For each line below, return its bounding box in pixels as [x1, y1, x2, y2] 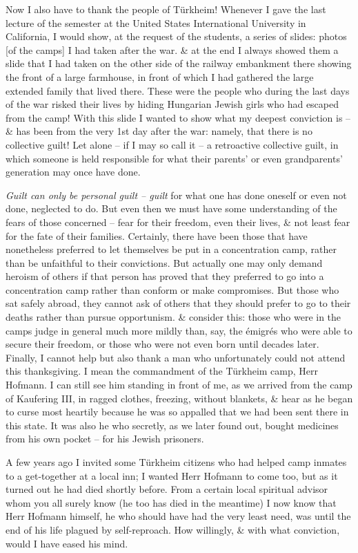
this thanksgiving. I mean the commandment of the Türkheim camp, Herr [6, 364, 319, 378]
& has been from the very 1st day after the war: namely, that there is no [6, 124, 312, 138]
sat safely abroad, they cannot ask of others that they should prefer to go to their [6, 296, 351, 310]
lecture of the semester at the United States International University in [6, 15, 306, 30]
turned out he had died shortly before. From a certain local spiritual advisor [6, 482, 328, 496]
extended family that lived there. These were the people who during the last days [6, 83, 350, 97]
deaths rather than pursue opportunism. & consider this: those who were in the [6, 310, 341, 324]
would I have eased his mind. [6, 536, 128, 550]
